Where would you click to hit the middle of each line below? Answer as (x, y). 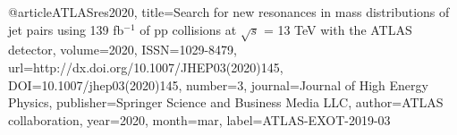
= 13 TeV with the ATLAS (338, 29)
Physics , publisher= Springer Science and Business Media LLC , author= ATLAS (226, 102)
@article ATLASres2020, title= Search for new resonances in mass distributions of (229, 12)
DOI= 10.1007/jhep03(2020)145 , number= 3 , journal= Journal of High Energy (218, 84)
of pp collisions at (188, 29)
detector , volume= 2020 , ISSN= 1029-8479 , (123, 50)
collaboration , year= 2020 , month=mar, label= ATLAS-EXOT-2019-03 (199, 119)
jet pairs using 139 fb (66, 29)
